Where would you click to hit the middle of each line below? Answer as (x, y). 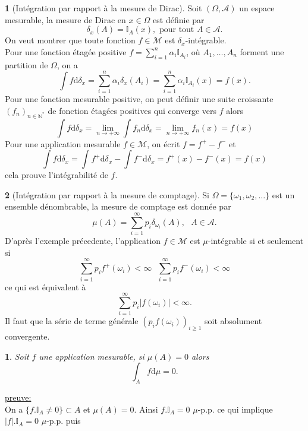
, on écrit (164, 143)
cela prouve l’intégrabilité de (56, 175)
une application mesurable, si (92, 356)
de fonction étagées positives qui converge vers (132, 110)
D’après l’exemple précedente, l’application (83, 241)
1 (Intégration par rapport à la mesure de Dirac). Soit (103, 8)
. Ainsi (146, 409)
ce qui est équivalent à (45, 286)
